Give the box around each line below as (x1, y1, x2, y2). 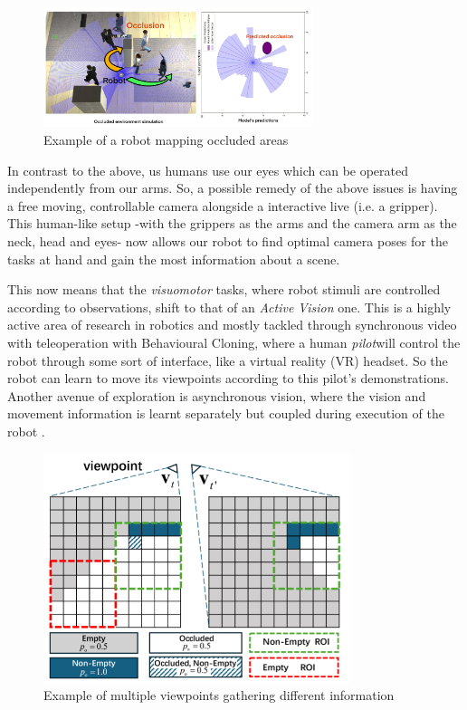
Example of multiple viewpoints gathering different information (43, 686, 395, 705)
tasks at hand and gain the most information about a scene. (7, 249, 340, 268)
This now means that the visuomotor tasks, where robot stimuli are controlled (7, 280, 441, 299)
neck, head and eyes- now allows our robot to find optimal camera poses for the (7, 232, 448, 251)
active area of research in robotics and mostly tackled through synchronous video (7, 315, 457, 334)
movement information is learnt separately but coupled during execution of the (7, 404, 444, 423)
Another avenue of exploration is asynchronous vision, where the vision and (7, 386, 426, 405)
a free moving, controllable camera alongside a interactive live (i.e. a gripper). (7, 196, 438, 215)
